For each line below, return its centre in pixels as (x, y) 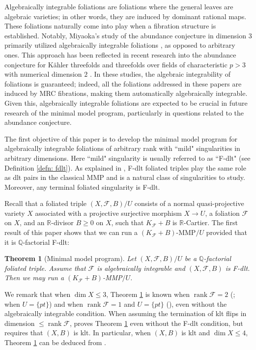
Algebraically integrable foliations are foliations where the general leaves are (119, 6)
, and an (32, 222)
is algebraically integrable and (141, 268)
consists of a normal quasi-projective (189, 203)
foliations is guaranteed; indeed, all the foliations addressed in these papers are (123, 83)
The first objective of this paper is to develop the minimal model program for (121, 138)
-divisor (62, 222)
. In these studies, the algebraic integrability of (160, 74)
